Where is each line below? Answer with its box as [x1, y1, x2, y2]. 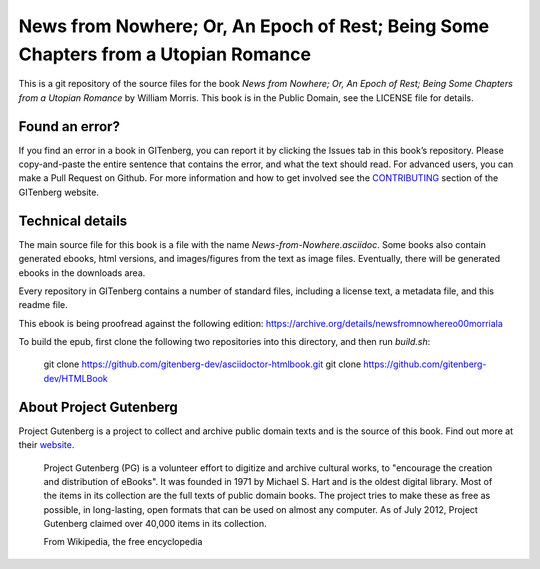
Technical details [18, 212, 128, 229]
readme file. [18, 299, 69, 311]
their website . [18, 439, 75, 451]
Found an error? [18, 118, 120, 135]
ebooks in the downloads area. [18, 266, 146, 279]
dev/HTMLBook [43, 372, 109, 384]
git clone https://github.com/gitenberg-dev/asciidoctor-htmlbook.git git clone [43, 358, 362, 370]
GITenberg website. [18, 186, 100, 198]
